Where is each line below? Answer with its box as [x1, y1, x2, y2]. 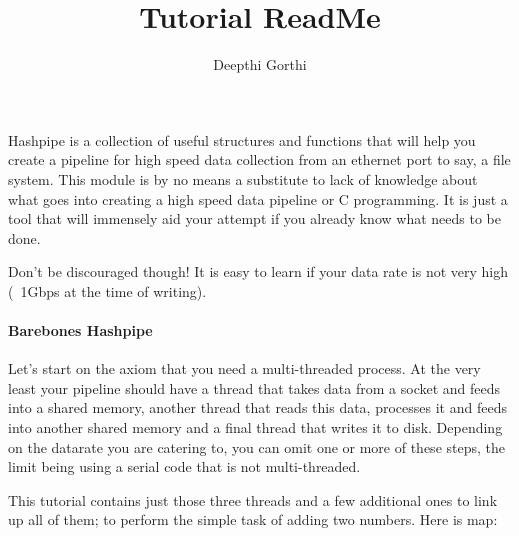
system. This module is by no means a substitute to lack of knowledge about [8, 168, 478, 189]
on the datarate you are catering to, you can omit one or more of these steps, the [8, 436, 505, 457]
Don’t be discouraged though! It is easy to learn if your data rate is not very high [8, 261, 509, 282]
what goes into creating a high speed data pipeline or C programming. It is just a [8, 188, 508, 209]
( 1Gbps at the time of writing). [8, 280, 207, 301]
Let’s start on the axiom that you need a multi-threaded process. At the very [8, 358, 481, 379]
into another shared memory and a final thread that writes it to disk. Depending [8, 417, 503, 438]
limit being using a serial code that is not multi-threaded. [8, 456, 361, 477]
